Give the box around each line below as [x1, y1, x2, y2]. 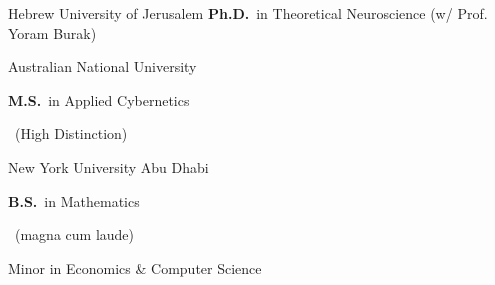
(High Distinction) [14, 123, 128, 144]
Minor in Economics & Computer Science [8, 257, 262, 278]
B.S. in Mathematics [8, 190, 140, 211]
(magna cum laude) [14, 224, 134, 245]
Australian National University [8, 56, 197, 77]
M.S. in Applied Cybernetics [8, 89, 190, 110]
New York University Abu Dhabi [8, 156, 209, 177]
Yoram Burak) [8, 22, 97, 43]
